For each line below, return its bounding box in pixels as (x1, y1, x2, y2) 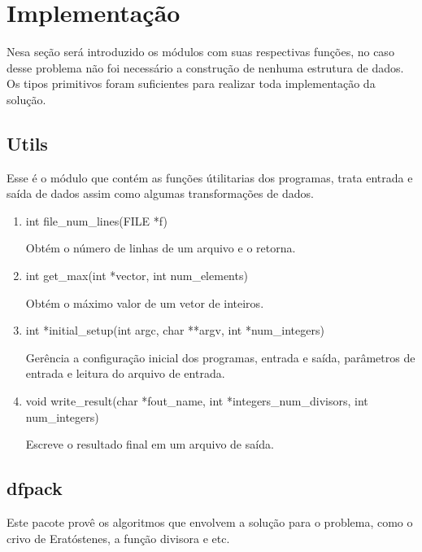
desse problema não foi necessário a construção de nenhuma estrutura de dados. (7, 59, 404, 76)
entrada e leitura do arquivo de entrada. (25, 365, 225, 382)
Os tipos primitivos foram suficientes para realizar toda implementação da (7, 75, 376, 92)
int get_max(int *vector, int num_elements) (25, 267, 248, 284)
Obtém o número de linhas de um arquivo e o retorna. (25, 239, 296, 256)
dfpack (7, 475, 63, 501)
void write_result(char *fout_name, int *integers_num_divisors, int (25, 392, 368, 410)
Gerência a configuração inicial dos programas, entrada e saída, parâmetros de (25, 348, 415, 366)
